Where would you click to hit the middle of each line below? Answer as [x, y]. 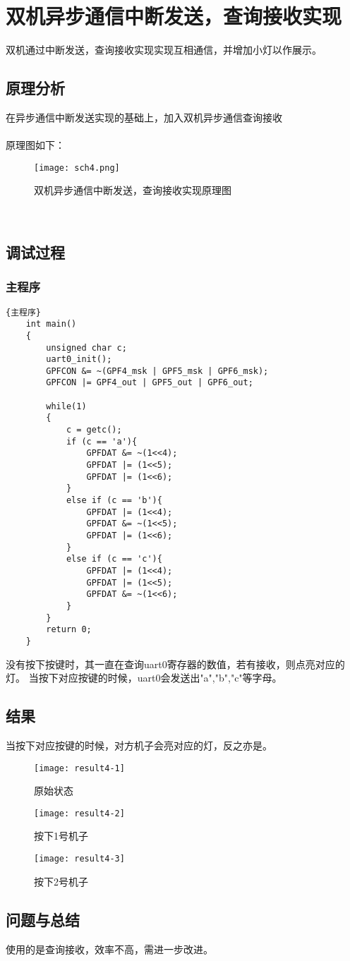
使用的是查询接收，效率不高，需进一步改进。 [109, 949]
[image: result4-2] [79, 813]
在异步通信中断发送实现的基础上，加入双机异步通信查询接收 [144, 117]
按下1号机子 [61, 836]
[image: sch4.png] [77, 168]
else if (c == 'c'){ [114, 559]
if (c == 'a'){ [102, 441]
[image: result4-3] [79, 859]
